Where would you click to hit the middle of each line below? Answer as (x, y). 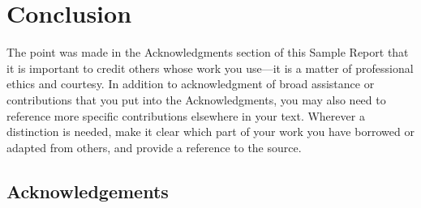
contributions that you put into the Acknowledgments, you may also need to (196, 99)
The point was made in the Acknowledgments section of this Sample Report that (208, 52)
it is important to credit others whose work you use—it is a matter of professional (210, 68)
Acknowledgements (88, 191)
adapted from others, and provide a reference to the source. (154, 147)
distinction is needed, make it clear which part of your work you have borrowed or (210, 132)
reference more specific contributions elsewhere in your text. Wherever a (186, 115)
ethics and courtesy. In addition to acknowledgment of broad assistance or (191, 84)
